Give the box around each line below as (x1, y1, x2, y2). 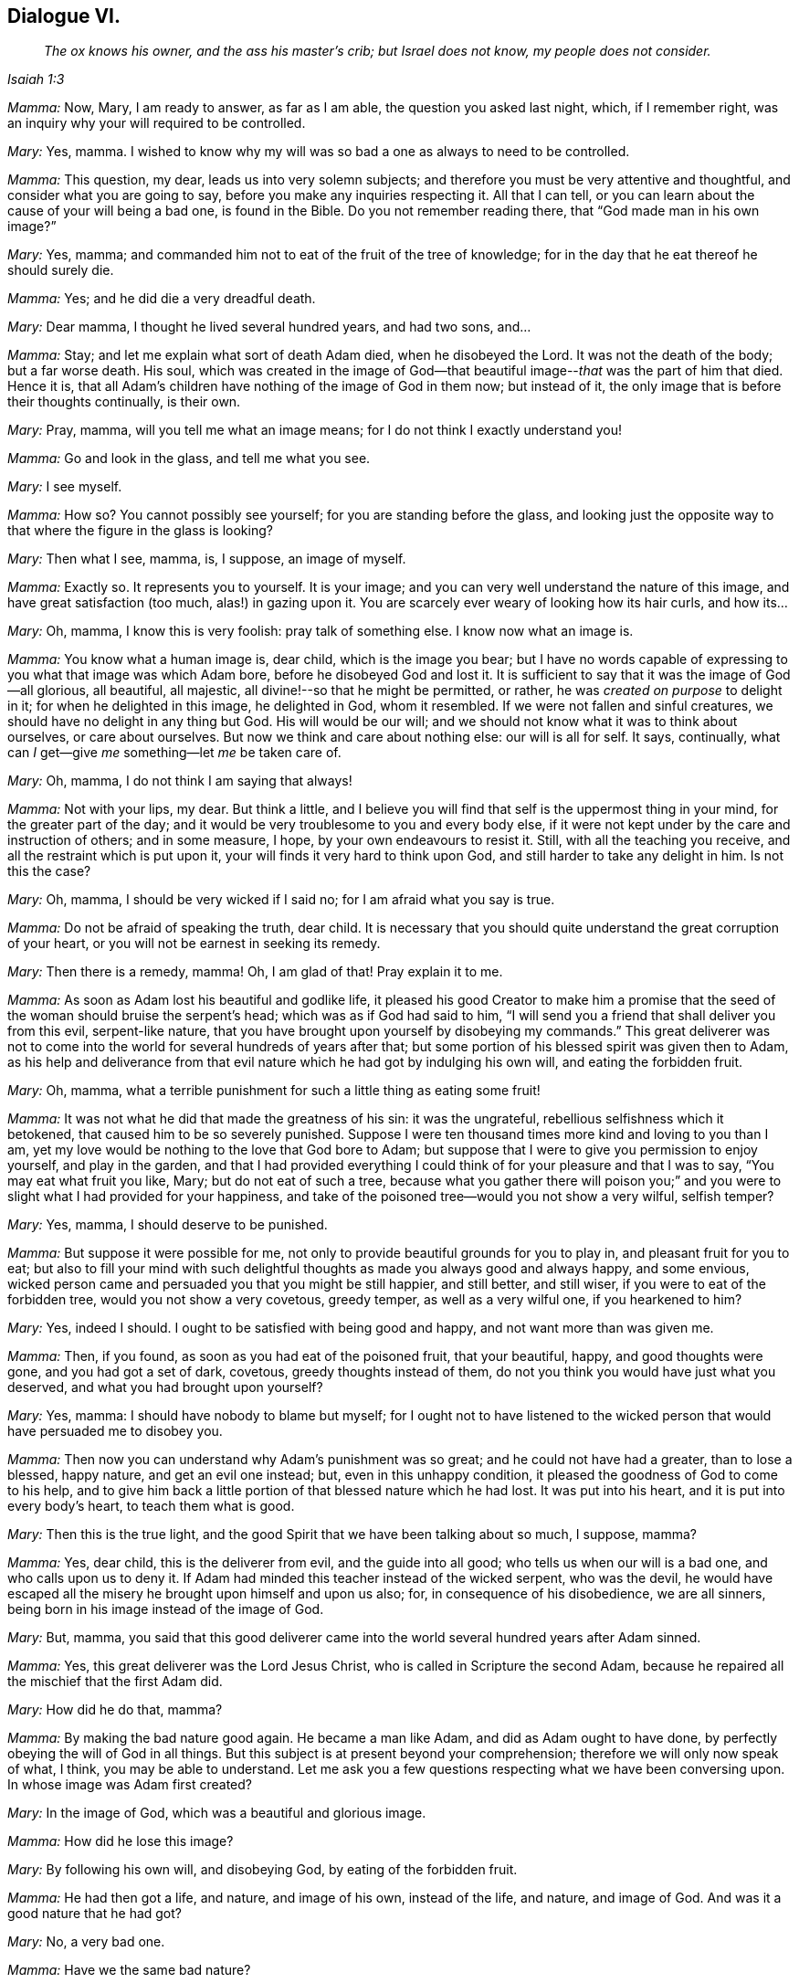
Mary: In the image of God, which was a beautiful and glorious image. (7, 1805, 426, 1821)
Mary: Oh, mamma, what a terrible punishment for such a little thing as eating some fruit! (7, 1082, 541, 1099)
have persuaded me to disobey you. (7, 1423, 223, 1440)
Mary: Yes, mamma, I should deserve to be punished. (7, 1217, 328, 1233)
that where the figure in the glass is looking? (7, 522, 273, 539)
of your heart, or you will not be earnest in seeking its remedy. (7, 935, 381, 952)
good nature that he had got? (7, 1905, 182, 1922)
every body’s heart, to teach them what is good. (7, 1498, 295, 1514)
